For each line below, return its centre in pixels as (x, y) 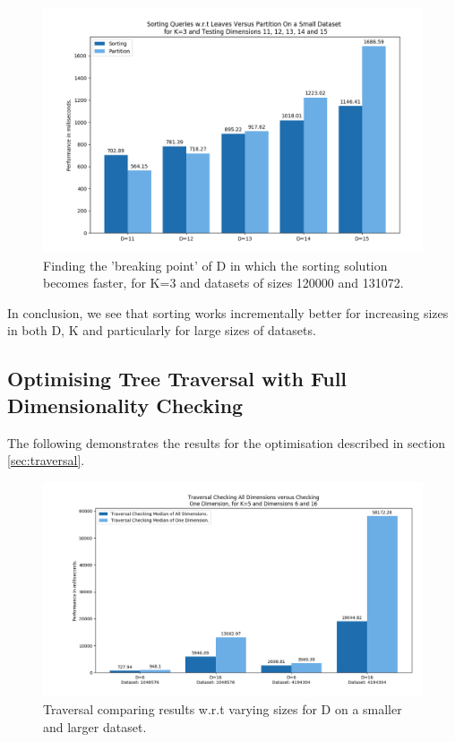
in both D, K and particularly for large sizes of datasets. (162, 330)
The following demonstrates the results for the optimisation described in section (227, 442)
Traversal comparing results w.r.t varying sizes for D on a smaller (223, 709)
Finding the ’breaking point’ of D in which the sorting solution (215, 265)
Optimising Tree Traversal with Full (177, 379)
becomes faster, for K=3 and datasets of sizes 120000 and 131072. (223, 283)
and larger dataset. (95, 726)
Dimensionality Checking (125, 405)
